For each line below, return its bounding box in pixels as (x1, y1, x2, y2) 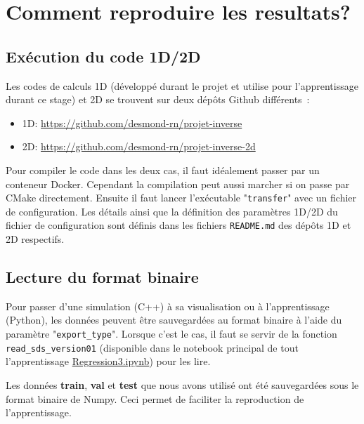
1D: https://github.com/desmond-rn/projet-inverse (22, 115, 242, 130)
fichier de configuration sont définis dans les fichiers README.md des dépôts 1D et (6, 218, 351, 232)
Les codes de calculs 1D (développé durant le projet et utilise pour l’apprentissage (6, 78, 358, 93)
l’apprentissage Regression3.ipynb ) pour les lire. (6, 354, 211, 369)
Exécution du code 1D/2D (6, 45, 201, 67)
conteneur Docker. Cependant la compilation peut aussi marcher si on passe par (6, 176, 350, 191)
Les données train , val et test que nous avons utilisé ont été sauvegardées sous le (6, 377, 359, 392)
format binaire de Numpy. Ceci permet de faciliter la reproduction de (6, 391, 304, 406)
